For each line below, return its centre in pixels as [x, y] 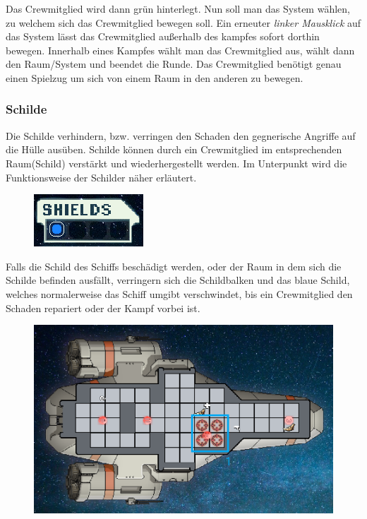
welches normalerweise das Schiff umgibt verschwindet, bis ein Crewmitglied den [179, 293]
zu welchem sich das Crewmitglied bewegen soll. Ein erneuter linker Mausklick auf [183, 22]
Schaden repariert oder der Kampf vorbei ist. [103, 308]
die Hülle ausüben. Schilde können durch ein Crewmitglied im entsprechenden [174, 149]
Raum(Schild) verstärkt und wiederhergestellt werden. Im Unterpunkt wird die [176, 163]
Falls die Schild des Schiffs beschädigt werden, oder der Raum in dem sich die [174, 266]
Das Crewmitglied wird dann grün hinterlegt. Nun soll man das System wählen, [178, 8]
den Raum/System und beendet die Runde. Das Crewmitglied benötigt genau [174, 64]
